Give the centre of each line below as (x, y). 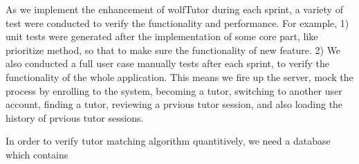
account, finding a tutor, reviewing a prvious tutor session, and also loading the (174, 104)
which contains (37, 154)
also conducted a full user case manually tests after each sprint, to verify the (168, 63)
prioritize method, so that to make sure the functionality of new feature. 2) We (173, 49)
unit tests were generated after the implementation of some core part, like (162, 36)
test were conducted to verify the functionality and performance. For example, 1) (177, 22)
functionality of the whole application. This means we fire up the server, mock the (179, 76)
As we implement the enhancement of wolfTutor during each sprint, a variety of (174, 9)
